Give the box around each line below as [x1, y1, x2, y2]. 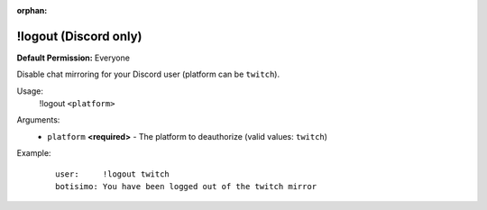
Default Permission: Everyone [16, 52, 131, 63]
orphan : [16, 5, 48, 15]
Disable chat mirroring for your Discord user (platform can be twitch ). [16, 68, 280, 80]
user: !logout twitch [55, 169, 170, 179]
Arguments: [16, 114, 60, 125]
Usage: [16, 86, 44, 96]
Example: [16, 148, 51, 159]
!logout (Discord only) [16, 28, 142, 44]
